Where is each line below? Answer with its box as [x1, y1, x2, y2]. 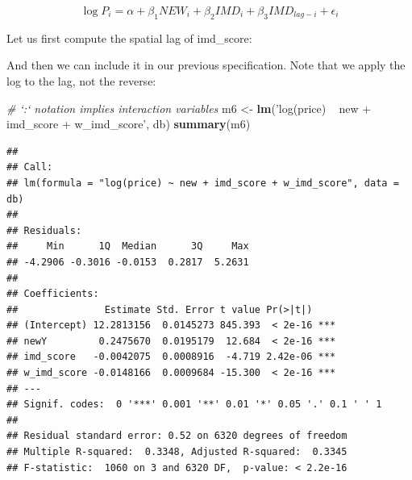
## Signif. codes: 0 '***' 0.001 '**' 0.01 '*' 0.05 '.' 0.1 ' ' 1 [6, 399, 382, 411]
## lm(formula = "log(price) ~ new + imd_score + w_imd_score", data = [6, 177, 399, 189]
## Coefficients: [6, 288, 99, 300]
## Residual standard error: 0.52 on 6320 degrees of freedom [6, 430, 347, 442]
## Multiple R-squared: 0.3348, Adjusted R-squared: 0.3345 [6, 446, 347, 458]
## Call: [6, 161, 53, 173]
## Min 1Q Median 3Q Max [6, 240, 249, 253]
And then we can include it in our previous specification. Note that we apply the [6, 56, 406, 73]
